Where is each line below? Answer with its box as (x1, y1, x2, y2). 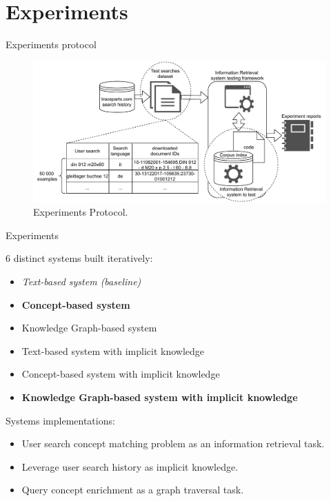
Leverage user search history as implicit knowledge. (21, 459, 239, 473)
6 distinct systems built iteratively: (6, 251, 153, 265)
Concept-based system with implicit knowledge (21, 367, 220, 381)
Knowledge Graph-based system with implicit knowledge (21, 390, 298, 405)
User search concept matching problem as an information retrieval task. (21, 436, 325, 451)
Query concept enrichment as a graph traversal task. (21, 482, 244, 497)
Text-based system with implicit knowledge (21, 343, 205, 358)
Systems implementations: (6, 413, 115, 427)
